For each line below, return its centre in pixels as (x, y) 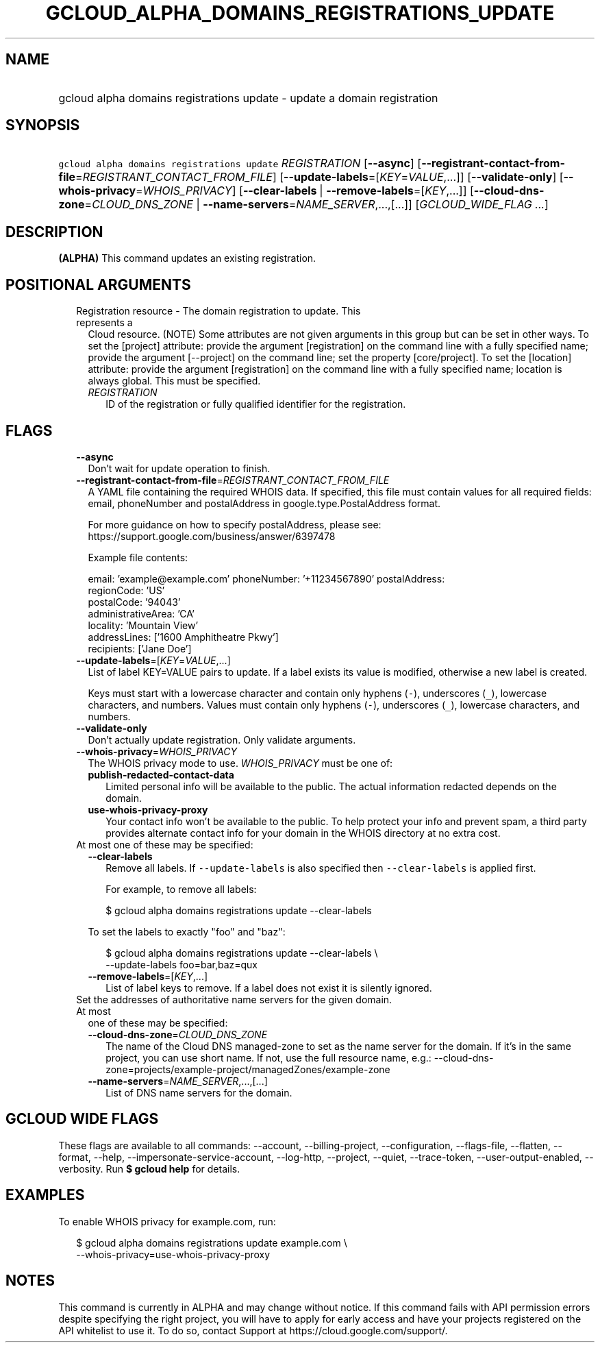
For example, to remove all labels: (181, 889)
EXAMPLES (45, 1195)
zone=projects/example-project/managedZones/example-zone (248, 1069)
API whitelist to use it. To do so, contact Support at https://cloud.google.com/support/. (253, 1330)
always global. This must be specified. (174, 381)
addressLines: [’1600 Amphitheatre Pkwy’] (183, 637)
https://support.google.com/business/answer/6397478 (212, 536)
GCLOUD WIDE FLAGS (82, 1119)
